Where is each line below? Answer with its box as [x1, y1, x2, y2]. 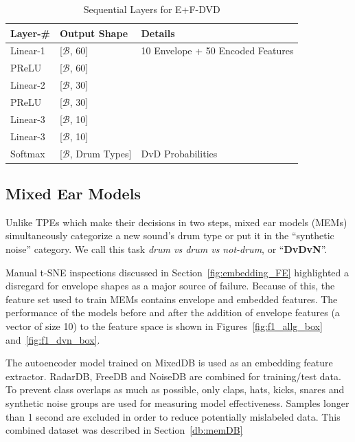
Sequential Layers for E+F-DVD [83, 2, 220, 16]
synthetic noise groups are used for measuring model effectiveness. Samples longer [5, 395, 350, 410]
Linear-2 [10, 78, 45, 92]
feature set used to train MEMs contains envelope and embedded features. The [5, 291, 338, 306]
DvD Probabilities [141, 146, 218, 160]
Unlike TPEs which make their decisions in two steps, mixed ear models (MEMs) [5, 214, 347, 229]
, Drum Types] [69, 146, 132, 160]
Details [141, 25, 175, 40]
